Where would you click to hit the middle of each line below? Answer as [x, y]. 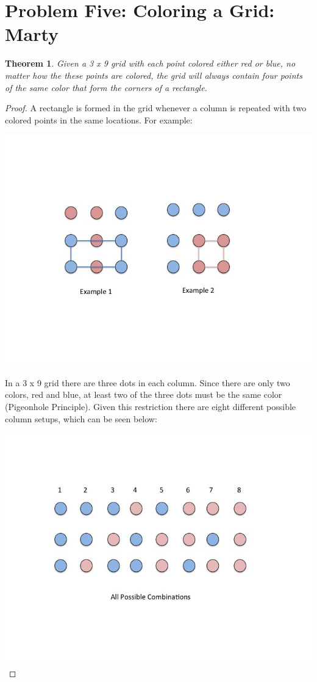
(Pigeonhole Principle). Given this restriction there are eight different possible [151, 407]
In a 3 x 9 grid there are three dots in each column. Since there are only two [148, 382]
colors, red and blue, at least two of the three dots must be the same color [144, 394]
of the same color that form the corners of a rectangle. [106, 87]
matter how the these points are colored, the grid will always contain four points [154, 75]
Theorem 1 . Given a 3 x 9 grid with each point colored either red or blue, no [150, 63]
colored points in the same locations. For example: [99, 119]
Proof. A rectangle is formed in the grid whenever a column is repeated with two [156, 108]
